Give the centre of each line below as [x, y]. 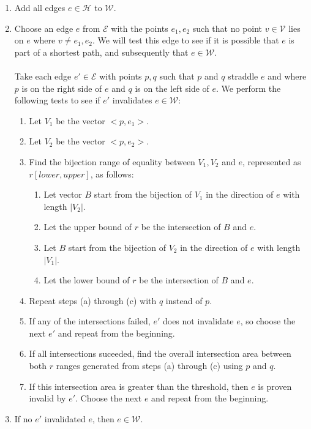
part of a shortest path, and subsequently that [101, 52]
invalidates [132, 100]
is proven [275, 386]
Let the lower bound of [87, 280]
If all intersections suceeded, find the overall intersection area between [160, 353]
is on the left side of [172, 88]
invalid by [47, 398]
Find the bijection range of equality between [112, 161]
